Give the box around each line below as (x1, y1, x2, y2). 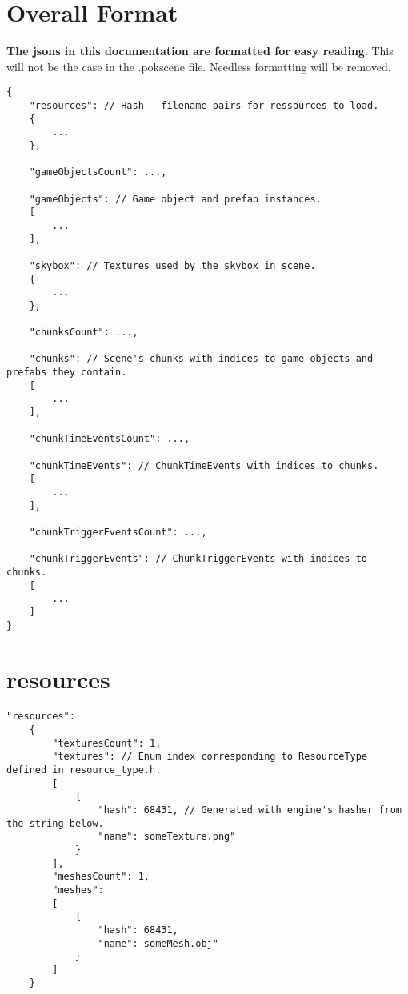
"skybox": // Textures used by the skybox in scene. (29, 259, 316, 271)
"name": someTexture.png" (98, 831, 236, 843)
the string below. (6, 817, 104, 829)
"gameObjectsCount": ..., (29, 166, 167, 178)
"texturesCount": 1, (52, 737, 162, 749)
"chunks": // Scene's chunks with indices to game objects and (29, 353, 374, 365)
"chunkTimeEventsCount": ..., (29, 433, 190, 445)
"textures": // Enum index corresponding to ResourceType (52, 751, 368, 763)
